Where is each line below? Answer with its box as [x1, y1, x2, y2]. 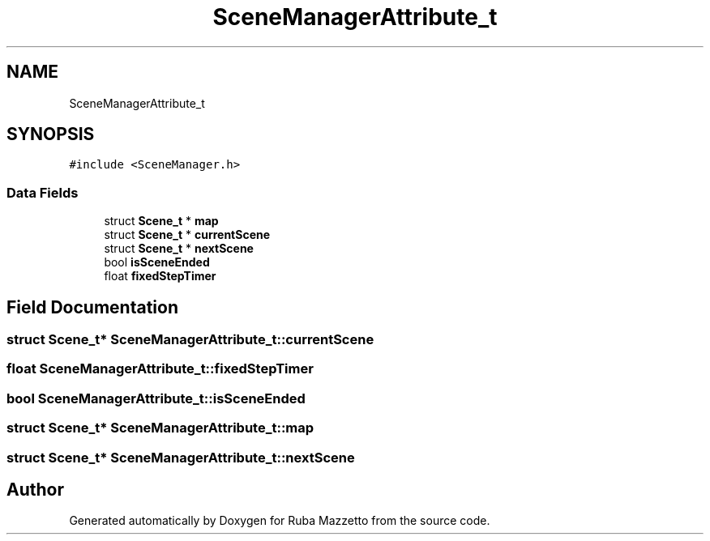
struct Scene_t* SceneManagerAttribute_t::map [6, 420, 314, 437]
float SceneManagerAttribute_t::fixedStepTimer [6, 360, 314, 377]
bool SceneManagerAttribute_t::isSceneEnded [6, 390, 306, 407]
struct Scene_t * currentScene [104, 228, 271, 242]
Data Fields [6, 184, 79, 201]
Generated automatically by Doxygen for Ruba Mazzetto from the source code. [69, 513, 490, 528]
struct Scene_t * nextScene [104, 241, 254, 256]
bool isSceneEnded [104, 255, 210, 270]
